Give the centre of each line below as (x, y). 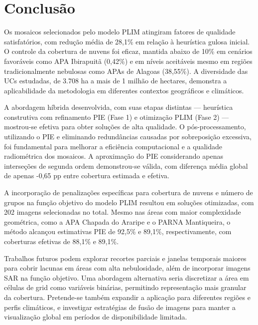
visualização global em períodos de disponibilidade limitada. (96, 317)
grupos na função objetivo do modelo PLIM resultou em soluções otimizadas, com (129, 202)
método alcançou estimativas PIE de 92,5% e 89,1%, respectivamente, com (118, 231)
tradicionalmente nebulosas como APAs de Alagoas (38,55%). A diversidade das (126, 71)
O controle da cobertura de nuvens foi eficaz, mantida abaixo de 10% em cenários (128, 51)
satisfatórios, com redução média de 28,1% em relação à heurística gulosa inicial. (127, 41)
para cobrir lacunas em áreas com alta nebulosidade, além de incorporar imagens (127, 268)
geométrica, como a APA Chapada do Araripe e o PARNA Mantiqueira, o (117, 221)
